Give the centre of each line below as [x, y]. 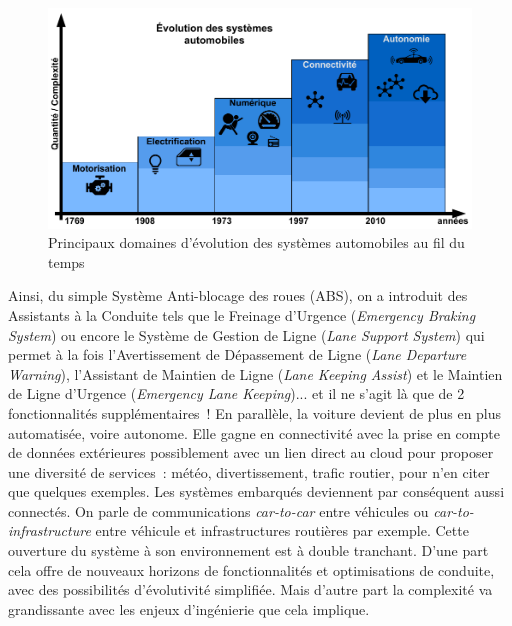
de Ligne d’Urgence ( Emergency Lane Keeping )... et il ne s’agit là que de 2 [236, 393]
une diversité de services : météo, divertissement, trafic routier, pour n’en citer [249, 471]
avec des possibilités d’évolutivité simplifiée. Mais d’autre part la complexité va [250, 589]
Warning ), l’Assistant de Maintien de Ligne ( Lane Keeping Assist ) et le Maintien [255, 373]
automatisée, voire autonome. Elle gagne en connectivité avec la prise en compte [254, 432]
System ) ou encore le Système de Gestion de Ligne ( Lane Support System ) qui [246, 334]
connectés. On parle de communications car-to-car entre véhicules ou [218, 510]
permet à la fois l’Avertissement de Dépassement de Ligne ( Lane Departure [237, 354]
